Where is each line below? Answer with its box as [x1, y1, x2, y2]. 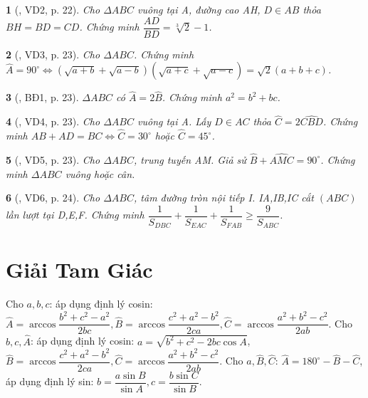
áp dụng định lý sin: [6, 374, 94, 389]
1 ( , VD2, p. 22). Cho [6, 2, 100, 16]
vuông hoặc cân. [65, 166, 135, 181]
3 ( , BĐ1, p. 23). [6, 90, 79, 105]
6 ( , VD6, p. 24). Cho [6, 190, 100, 205]
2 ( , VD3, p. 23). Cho [6, 46, 100, 61]
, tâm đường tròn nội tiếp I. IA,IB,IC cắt [134, 190, 314, 205]
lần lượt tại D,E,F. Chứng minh [6, 207, 144, 222]
